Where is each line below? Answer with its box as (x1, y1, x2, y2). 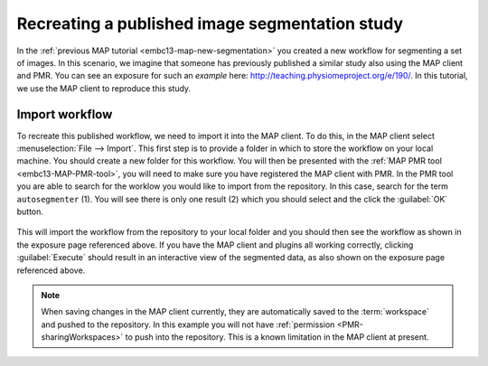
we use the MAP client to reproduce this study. (16, 82, 192, 94)
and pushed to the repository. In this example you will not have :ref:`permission (41, 319, 335, 330)
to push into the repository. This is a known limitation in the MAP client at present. (125, 332, 429, 343)
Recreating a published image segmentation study (16, 14, 404, 33)
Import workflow (16, 107, 113, 122)
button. (16, 206, 44, 217)
